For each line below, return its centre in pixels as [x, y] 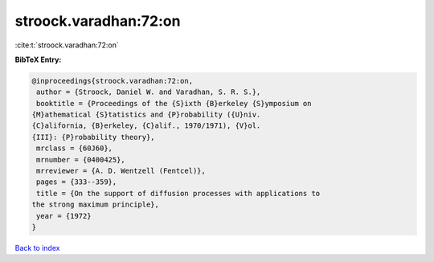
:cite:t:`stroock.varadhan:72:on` [67, 45]
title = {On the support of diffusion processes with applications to [178, 193]
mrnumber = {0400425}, [81, 160]
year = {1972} [64, 216]
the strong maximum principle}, [96, 205]
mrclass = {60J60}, [74, 148]
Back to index [37, 248]
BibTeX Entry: [38, 59]
